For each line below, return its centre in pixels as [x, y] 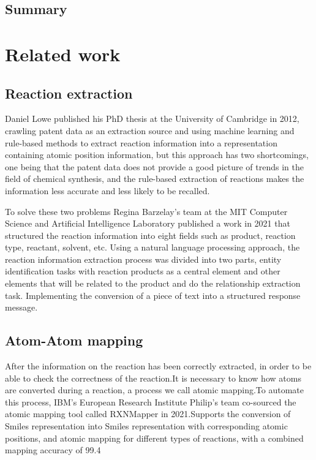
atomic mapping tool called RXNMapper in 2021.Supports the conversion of [148, 414]
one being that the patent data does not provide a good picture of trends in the [154, 166]
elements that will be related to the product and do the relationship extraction [153, 283]
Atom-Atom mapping [74, 340]
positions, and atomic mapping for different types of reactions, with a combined [154, 438]
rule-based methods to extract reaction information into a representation [141, 142]
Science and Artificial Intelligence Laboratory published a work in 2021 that [148, 223]
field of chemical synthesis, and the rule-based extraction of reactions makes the [155, 179]
